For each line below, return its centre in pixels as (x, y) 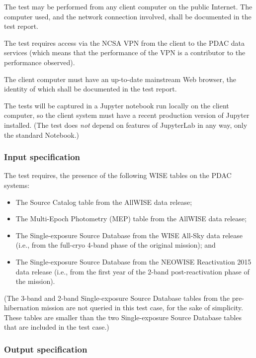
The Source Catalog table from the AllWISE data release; (104, 202)
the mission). (35, 281)
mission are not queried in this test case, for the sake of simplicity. (142, 308)
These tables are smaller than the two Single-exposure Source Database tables (123, 317)
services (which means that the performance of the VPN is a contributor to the (125, 52)
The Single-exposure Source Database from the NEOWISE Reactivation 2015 (133, 261)
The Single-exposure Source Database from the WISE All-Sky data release (129, 235)
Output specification (46, 349)
